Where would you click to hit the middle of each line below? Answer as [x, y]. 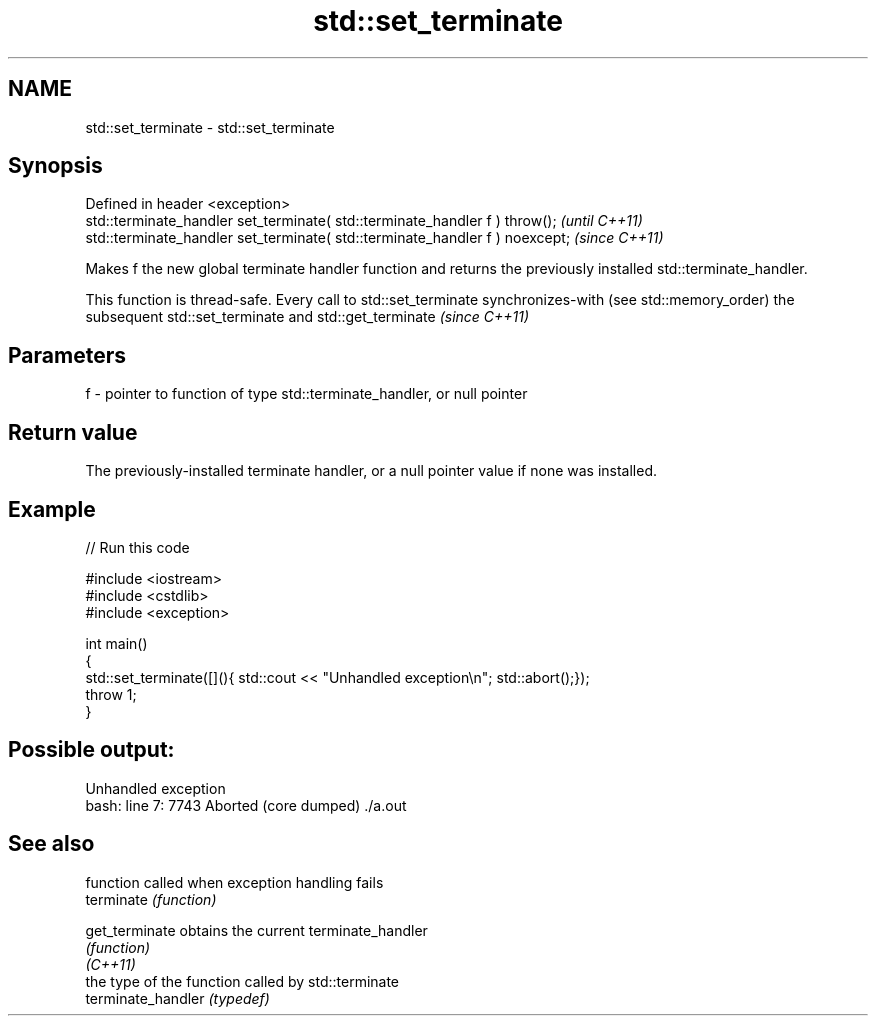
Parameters [67, 355]
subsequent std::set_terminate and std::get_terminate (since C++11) [307, 317]
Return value [73, 432]
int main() [116, 643]
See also [51, 844]
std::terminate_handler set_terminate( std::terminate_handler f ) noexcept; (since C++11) [374, 238]
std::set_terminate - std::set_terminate [210, 127]
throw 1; [111, 694]
